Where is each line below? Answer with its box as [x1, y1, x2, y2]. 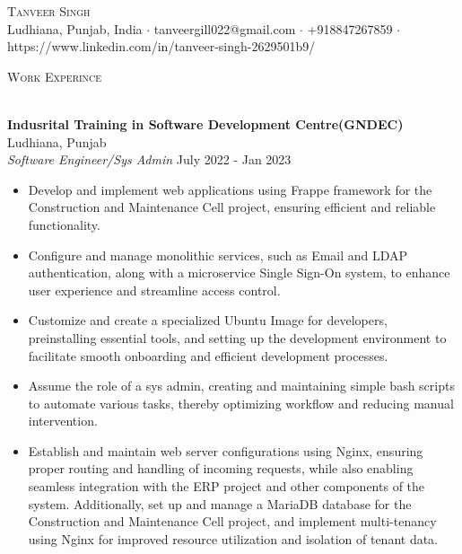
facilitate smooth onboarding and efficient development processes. [28, 346, 388, 365]
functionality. [28, 215, 100, 233]
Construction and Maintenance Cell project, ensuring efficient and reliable [28, 198, 436, 216]
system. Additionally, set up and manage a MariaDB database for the [28, 494, 412, 513]
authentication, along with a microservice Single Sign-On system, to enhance [28, 263, 450, 282]
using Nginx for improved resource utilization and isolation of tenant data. [28, 529, 439, 548]
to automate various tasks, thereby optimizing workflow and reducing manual [28, 393, 454, 412]
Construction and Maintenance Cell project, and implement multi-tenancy [28, 512, 437, 531]
